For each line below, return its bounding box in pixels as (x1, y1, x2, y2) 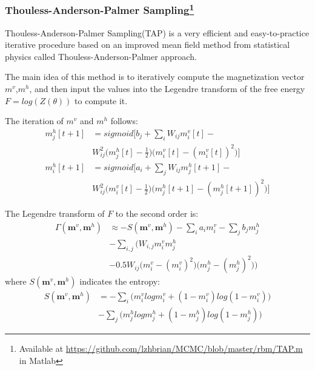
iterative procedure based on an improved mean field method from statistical (5, 38, 290, 51)
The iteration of (5, 114, 64, 127)
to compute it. (75, 94, 128, 107)
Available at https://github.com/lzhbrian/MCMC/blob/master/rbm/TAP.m (19, 342, 303, 355)
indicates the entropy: (79, 275, 161, 288)
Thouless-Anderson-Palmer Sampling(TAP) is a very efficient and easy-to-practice (5, 26, 310, 39)
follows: (110, 114, 138, 127)
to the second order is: (115, 207, 199, 220)
